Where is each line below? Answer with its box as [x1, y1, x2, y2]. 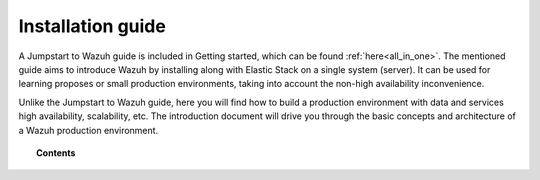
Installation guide [18, 15, 167, 37]
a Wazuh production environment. [18, 124, 159, 136]
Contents [36, 146, 76, 159]
